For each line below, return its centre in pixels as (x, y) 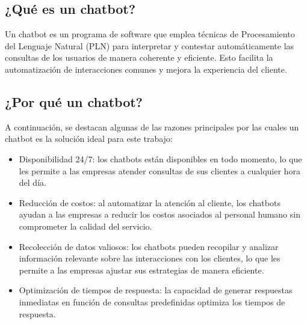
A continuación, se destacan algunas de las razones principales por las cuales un (152, 127)
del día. (33, 182)
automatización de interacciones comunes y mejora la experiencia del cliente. (146, 69)
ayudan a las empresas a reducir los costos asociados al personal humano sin (160, 214)
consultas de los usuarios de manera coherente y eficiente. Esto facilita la (139, 57)
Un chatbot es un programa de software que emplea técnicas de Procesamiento (150, 34)
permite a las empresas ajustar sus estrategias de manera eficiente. (141, 270)
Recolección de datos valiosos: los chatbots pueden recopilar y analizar (149, 246)
